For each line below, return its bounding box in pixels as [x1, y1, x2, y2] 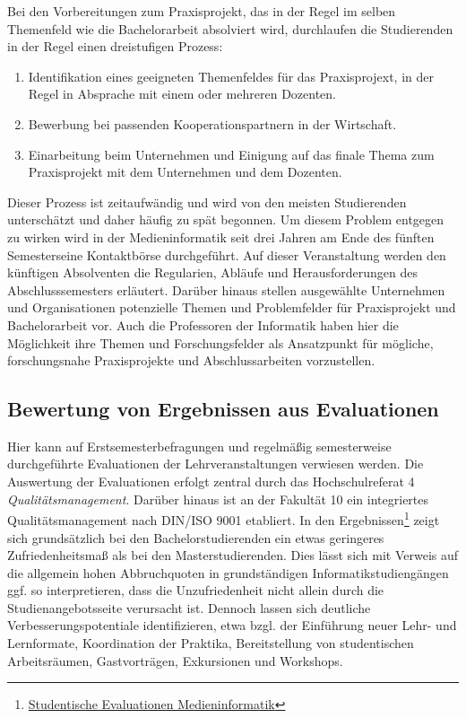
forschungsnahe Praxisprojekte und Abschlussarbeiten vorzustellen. [7, 351, 375, 370]
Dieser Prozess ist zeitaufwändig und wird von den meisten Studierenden [7, 192, 407, 211]
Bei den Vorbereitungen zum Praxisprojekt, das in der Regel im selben [7, 2, 396, 20]
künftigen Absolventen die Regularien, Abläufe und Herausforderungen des [7, 263, 418, 282]
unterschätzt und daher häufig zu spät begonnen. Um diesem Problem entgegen [7, 210, 444, 229]
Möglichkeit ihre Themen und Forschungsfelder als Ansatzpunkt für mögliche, [7, 333, 434, 352]
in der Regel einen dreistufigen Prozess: [7, 37, 223, 56]
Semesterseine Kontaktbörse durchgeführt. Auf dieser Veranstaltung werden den [7, 245, 446, 264]
